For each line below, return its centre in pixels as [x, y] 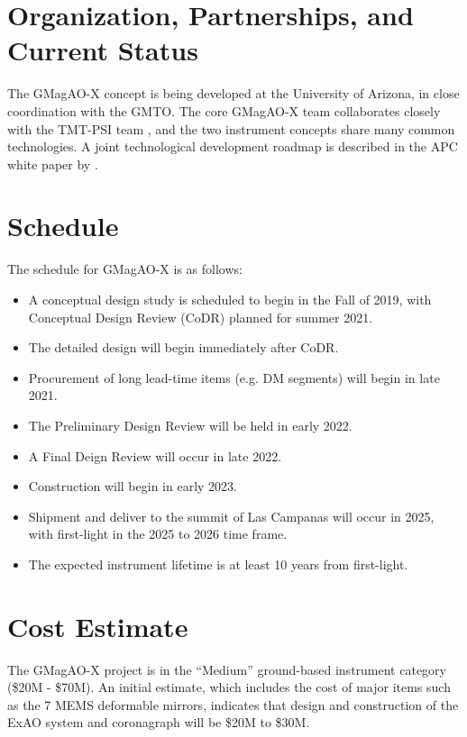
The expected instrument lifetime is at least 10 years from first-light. [218, 564]
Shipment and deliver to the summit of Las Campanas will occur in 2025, [231, 516]
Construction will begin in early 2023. [133, 486]
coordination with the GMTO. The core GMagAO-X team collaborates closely [224, 110]
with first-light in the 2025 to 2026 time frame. [158, 534]
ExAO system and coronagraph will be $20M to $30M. [159, 722]
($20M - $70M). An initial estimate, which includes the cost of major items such [229, 687]
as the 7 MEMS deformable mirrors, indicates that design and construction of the [233, 704]
